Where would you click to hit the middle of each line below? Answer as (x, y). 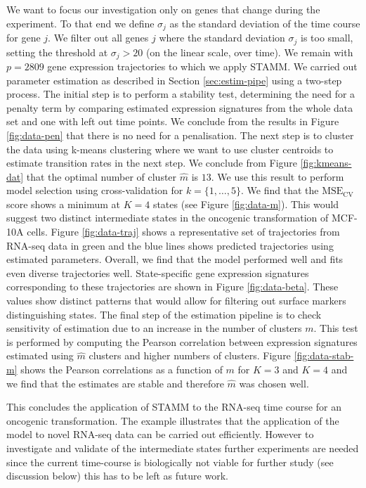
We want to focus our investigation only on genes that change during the (163, 9)
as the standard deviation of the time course (265, 23)
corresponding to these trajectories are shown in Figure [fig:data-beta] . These (172, 287)
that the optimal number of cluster (102, 176)
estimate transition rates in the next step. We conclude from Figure (152, 163)
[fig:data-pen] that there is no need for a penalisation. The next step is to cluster (180, 135)
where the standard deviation (222, 38)
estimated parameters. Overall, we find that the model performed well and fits (175, 259)
